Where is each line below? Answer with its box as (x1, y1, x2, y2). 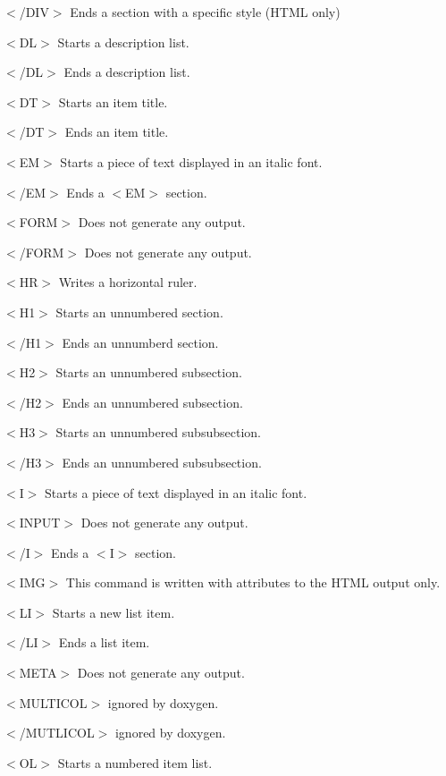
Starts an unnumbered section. (55, 302, 223, 321)
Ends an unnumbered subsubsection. (62, 452, 262, 471)
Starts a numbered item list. (57, 753, 213, 772)
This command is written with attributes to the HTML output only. (65, 573, 441, 592)
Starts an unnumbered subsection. (55, 363, 242, 382)
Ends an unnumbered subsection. (62, 392, 243, 411)
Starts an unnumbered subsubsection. (55, 423, 261, 442)
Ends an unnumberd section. (62, 333, 219, 351)
